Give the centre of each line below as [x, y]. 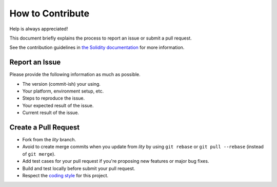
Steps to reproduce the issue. [54, 98]
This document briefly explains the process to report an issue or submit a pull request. [101, 38]
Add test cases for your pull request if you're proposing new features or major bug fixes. [116, 161]
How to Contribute [50, 13]
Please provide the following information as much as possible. [75, 74]
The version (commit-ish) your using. [62, 84]
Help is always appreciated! [39, 29]
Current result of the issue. [51, 113]
